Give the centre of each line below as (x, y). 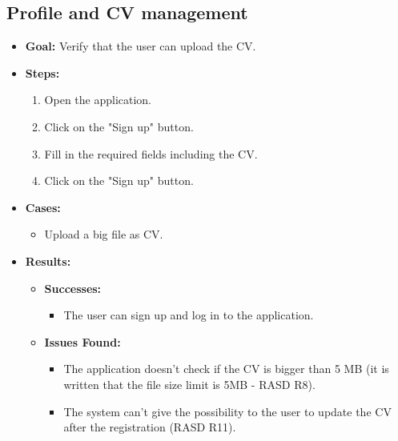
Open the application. (98, 100)
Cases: (43, 207)
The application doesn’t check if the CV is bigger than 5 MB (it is (226, 369)
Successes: (73, 288)
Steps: (42, 72)
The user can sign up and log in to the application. (189, 315)
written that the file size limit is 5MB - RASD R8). (189, 384)
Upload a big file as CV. (104, 234)
